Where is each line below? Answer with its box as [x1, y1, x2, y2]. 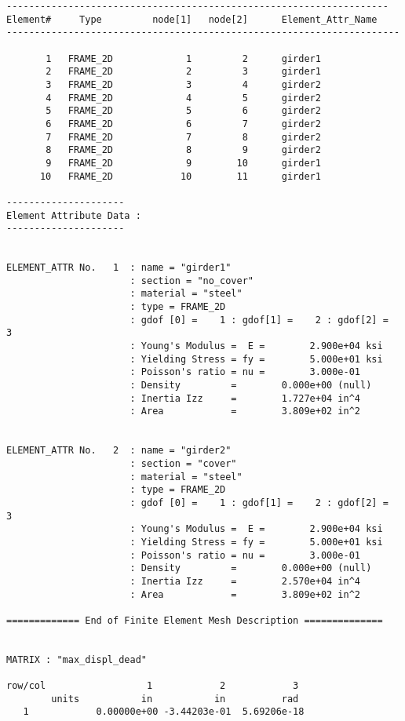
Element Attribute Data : [6, 209, 141, 221]
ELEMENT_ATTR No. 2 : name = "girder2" [6, 445, 232, 457]
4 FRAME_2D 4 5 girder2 [46, 92, 321, 104]
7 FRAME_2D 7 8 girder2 [46, 131, 321, 143]
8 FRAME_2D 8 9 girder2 [46, 144, 321, 156]
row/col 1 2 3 [6, 680, 299, 692]
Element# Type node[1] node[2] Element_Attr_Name [6, 13, 378, 25]
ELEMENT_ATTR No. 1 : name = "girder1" [6, 262, 232, 274]
